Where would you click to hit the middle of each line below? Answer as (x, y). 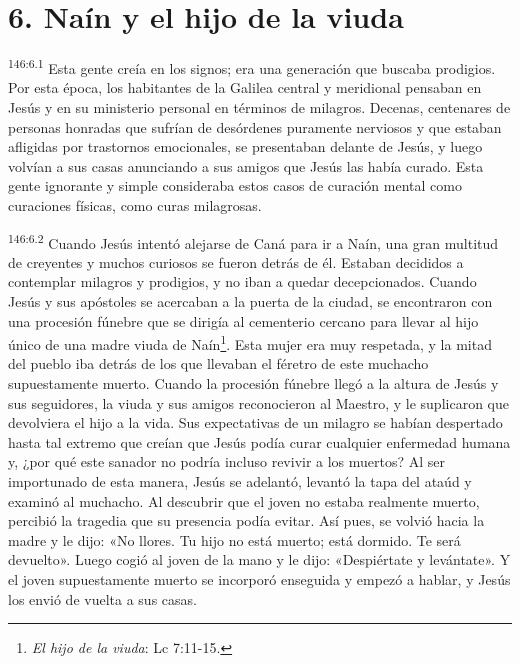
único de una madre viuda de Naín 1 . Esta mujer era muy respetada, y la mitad (250, 342)
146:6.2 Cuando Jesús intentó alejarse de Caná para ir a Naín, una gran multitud (253, 241)
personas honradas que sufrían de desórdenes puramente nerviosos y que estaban (255, 126)
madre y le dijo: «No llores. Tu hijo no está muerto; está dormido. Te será (234, 539)
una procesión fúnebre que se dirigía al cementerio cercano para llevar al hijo (243, 320)
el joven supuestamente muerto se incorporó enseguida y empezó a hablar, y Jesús (259, 578)
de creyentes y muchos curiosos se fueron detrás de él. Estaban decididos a (236, 261)
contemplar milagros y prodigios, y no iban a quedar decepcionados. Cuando (242, 281)
